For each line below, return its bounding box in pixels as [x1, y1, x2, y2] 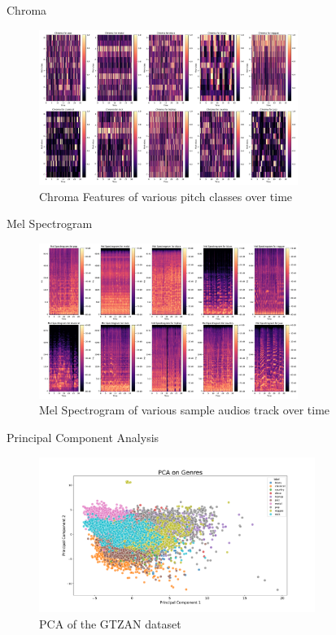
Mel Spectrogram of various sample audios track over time [39, 401, 330, 418]
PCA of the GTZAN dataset [39, 615, 181, 632]
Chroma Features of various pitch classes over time [39, 187, 293, 204]
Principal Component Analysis [7, 428, 159, 445]
